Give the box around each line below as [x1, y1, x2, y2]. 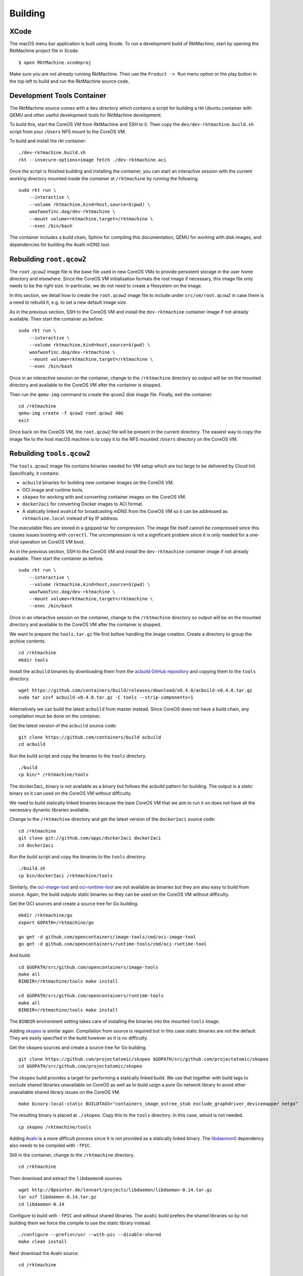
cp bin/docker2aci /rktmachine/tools [18, 873, 113, 878]
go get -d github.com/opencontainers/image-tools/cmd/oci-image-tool [18, 934, 196, 940]
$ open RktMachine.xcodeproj [18, 59, 91, 65]
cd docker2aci [18, 842, 54, 848]
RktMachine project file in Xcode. [9, 47, 79, 54]
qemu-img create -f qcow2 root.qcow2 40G [18, 410, 123, 416]
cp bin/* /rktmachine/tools [18, 772, 89, 778]
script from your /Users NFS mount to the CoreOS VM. [9, 128, 127, 135]
